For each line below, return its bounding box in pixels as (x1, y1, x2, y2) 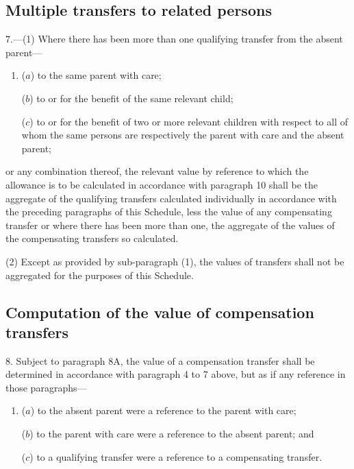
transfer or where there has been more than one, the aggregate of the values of (5, 217, 335, 232)
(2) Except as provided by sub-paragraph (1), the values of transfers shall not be (5, 254, 344, 268)
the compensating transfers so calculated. (5, 231, 179, 245)
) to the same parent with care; (30, 68, 162, 82)
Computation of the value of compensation (5, 301, 314, 322)
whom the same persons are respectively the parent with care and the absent (21, 128, 344, 142)
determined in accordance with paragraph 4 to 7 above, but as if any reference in (5, 367, 346, 381)
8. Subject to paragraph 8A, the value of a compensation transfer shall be (5, 353, 315, 368)
